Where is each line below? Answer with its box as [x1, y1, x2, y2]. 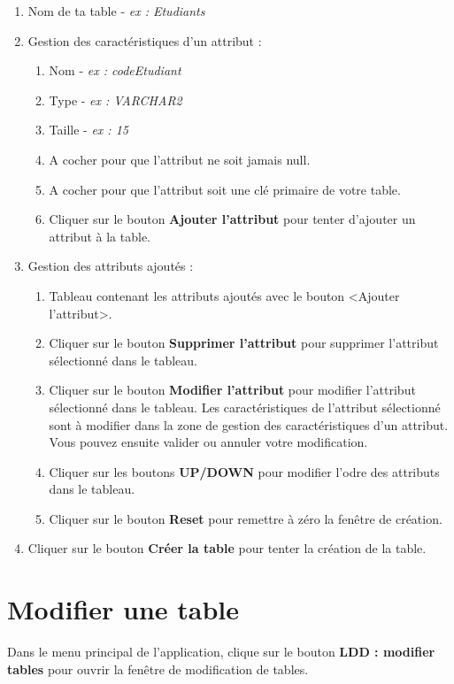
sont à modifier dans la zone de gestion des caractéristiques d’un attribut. [49, 415, 449, 434]
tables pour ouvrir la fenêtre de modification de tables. [7, 659, 309, 678]
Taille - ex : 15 [49, 120, 128, 139]
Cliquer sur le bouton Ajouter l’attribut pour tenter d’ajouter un [49, 210, 416, 228]
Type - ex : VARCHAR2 [49, 90, 182, 109]
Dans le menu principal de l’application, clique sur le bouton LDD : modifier [7, 642, 435, 661]
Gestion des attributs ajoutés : [27, 257, 194, 275]
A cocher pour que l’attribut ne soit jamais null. [49, 150, 311, 168]
